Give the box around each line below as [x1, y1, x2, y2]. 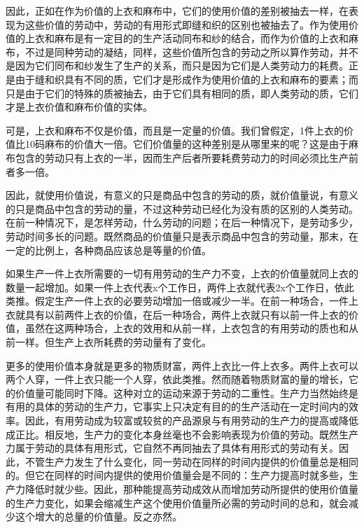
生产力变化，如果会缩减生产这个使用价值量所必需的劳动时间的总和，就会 [15, 495, 349, 510]
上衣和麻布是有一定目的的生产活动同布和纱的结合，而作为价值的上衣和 [24, 31, 349, 46]
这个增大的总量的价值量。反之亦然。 [15, 509, 182, 524]
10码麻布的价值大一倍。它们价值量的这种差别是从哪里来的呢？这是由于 [24, 137, 349, 151]
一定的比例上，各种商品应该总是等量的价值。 [6, 242, 211, 257]
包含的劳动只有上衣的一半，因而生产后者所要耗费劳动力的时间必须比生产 [15, 150, 349, 165]
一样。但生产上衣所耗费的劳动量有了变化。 [15, 335, 211, 349]
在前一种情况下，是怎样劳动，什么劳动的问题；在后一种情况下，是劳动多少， [6, 215, 358, 230]
